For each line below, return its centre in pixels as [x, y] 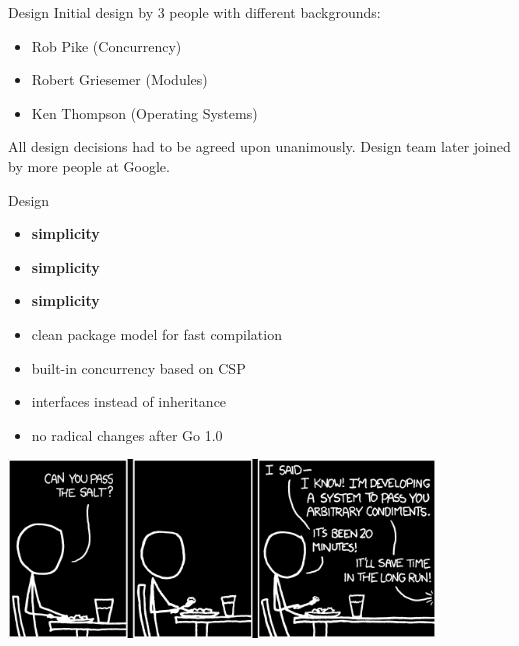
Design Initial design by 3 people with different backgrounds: [194, 12]
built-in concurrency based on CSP [138, 367]
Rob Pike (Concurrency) [106, 45]
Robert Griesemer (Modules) [119, 79]
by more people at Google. [89, 165]
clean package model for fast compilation [156, 333]
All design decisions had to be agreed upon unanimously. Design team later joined [259, 146]
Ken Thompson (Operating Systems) [144, 112]
